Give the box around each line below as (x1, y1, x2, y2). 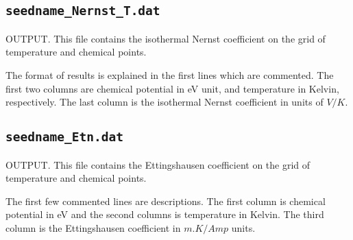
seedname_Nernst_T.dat (5, 3, 160, 19)
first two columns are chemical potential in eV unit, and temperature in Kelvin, (5, 81, 339, 95)
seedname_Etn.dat (5, 130, 123, 145)
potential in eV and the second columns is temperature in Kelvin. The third (5, 207, 324, 221)
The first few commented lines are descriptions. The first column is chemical (5, 193, 326, 208)
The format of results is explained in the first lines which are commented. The (5, 67, 334, 82)
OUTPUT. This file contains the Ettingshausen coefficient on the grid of (5, 157, 311, 171)
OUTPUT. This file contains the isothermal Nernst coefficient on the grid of (5, 31, 326, 45)
